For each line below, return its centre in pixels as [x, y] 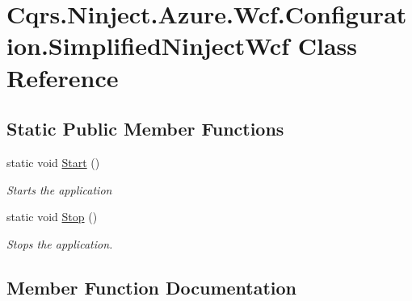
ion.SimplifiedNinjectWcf [148, 46]
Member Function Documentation [152, 287]
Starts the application [59, 189]
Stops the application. [60, 243]
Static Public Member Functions [145, 129]
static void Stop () [52, 217]
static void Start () [53, 162]
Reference [63, 77]
